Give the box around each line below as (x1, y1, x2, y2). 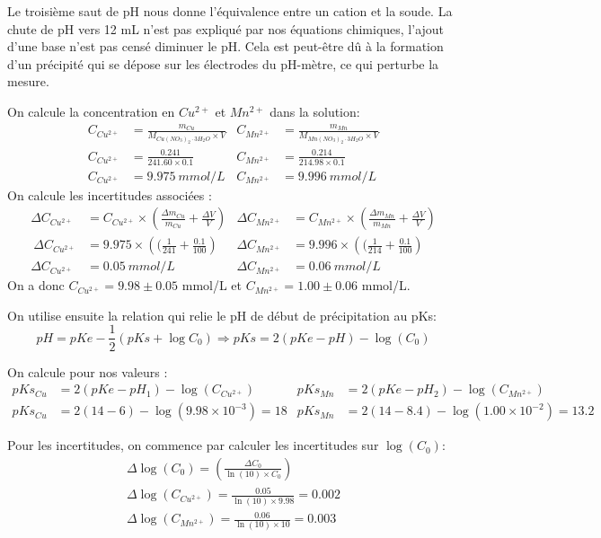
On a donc (7, 276, 65, 295)
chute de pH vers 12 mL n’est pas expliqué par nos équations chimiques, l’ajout (7, 19, 445, 38)
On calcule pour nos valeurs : (7, 362, 168, 381)
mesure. (7, 72, 49, 91)
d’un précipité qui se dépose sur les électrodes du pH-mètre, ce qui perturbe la (7, 54, 439, 73)
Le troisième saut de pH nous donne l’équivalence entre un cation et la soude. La (7, 2, 453, 20)
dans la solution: (270, 101, 360, 120)
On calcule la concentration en (7, 101, 175, 120)
